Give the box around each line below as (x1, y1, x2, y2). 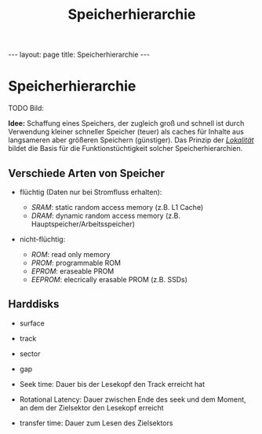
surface (19, 318, 45, 328)
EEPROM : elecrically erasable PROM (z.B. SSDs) (31, 274, 188, 284)
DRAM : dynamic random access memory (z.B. (31, 211, 180, 220)
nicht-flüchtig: (19, 234, 66, 244)
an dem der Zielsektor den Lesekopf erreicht (19, 403, 164, 412)
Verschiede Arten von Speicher (8, 167, 166, 180)
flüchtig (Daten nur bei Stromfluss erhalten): (19, 187, 162, 197)
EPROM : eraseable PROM (31, 266, 115, 276)
